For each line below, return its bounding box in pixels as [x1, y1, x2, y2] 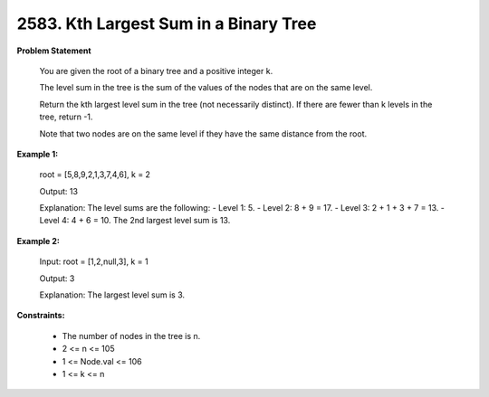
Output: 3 [39, 272, 75, 284]
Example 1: [16, 148, 59, 159]
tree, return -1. [39, 111, 93, 122]
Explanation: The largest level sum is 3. [39, 289, 186, 300]
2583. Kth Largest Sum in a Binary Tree [16, 14, 317, 33]
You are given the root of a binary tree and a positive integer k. [39, 65, 273, 76]
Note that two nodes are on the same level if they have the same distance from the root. [39, 128, 368, 139]
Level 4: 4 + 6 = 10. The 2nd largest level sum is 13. [39, 215, 231, 226]
